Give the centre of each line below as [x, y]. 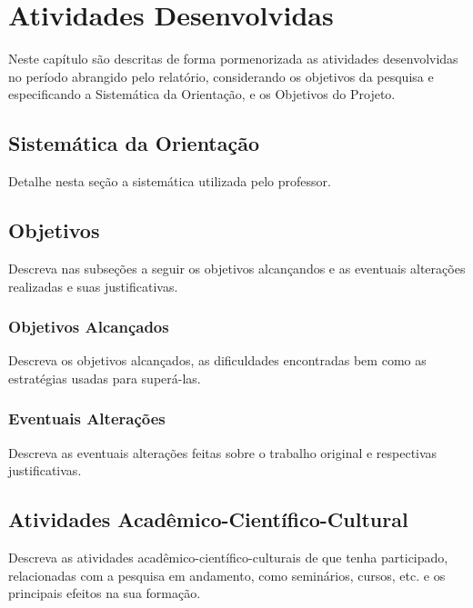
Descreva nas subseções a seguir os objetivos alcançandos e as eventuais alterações [237, 268]
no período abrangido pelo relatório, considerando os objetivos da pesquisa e [221, 76]
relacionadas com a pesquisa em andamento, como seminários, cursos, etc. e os [227, 575]
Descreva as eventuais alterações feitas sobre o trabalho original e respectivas [223, 452]
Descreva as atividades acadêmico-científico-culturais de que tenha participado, [228, 558]
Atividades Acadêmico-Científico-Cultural [208, 519]
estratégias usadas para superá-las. [105, 378]
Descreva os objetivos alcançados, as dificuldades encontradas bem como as [217, 360]
